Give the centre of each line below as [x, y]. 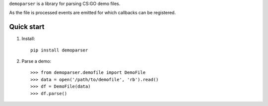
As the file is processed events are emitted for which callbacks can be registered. [93, 13]
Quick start [27, 27]
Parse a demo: [36, 61]
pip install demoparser [59, 50]
